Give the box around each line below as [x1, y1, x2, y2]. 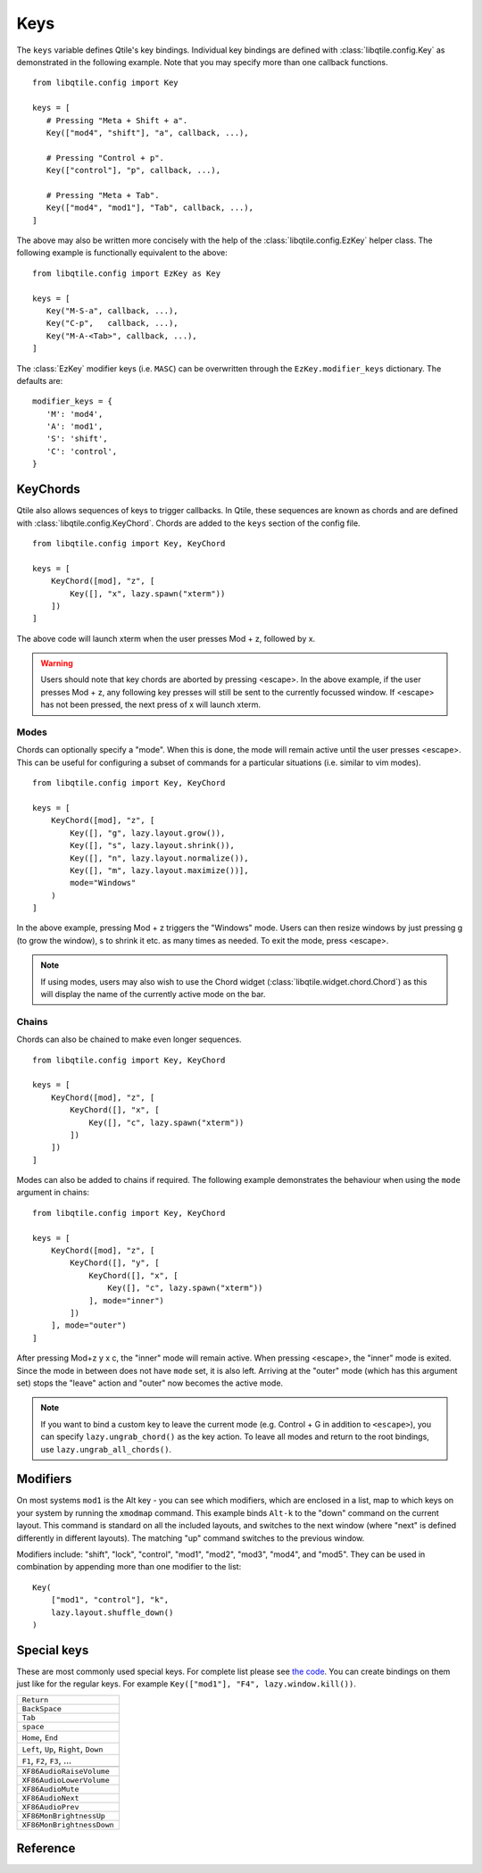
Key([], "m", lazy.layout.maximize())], [70, 865, 249, 875]
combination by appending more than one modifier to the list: [16, 1561, 242, 1572]
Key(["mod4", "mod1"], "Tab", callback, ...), [46, 203, 254, 213]
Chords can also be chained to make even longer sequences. [16, 1034, 242, 1045]
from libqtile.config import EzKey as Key [32, 268, 221, 279]
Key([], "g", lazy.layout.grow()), [70, 828, 226, 838]
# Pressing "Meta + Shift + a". [46, 115, 188, 125]
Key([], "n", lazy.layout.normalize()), [70, 853, 249, 863]
